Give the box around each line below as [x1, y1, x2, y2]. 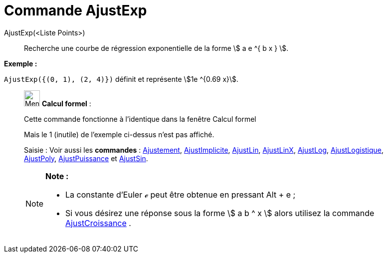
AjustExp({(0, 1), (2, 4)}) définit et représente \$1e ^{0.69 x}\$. [4, 74, 239, 83]
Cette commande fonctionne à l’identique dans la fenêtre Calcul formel [24, 114, 256, 123]
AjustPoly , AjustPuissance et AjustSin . [24, 154, 148, 163]
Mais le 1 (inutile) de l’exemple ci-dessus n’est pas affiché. [24, 130, 214, 139]
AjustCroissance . [65, 218, 131, 228]
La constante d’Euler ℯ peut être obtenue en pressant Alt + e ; [65, 189, 296, 200]
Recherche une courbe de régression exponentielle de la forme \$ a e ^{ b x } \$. [24, 43, 289, 52]
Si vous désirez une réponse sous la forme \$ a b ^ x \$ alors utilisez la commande [65, 208, 375, 218]
